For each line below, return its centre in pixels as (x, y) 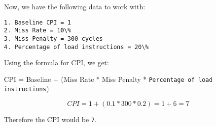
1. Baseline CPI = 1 (38, 22)
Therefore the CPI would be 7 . (50, 119)
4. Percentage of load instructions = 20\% (76, 47)
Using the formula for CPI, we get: (56, 63)
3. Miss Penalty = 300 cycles (54, 38)
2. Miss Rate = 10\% (38, 31)
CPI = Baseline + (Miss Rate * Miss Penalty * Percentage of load (108, 79)
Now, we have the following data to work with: (75, 6)
